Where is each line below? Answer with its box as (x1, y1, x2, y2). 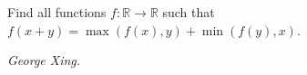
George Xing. (7, 51, 81, 70)
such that (162, 3, 215, 21)
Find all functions (7, 3, 107, 21)
